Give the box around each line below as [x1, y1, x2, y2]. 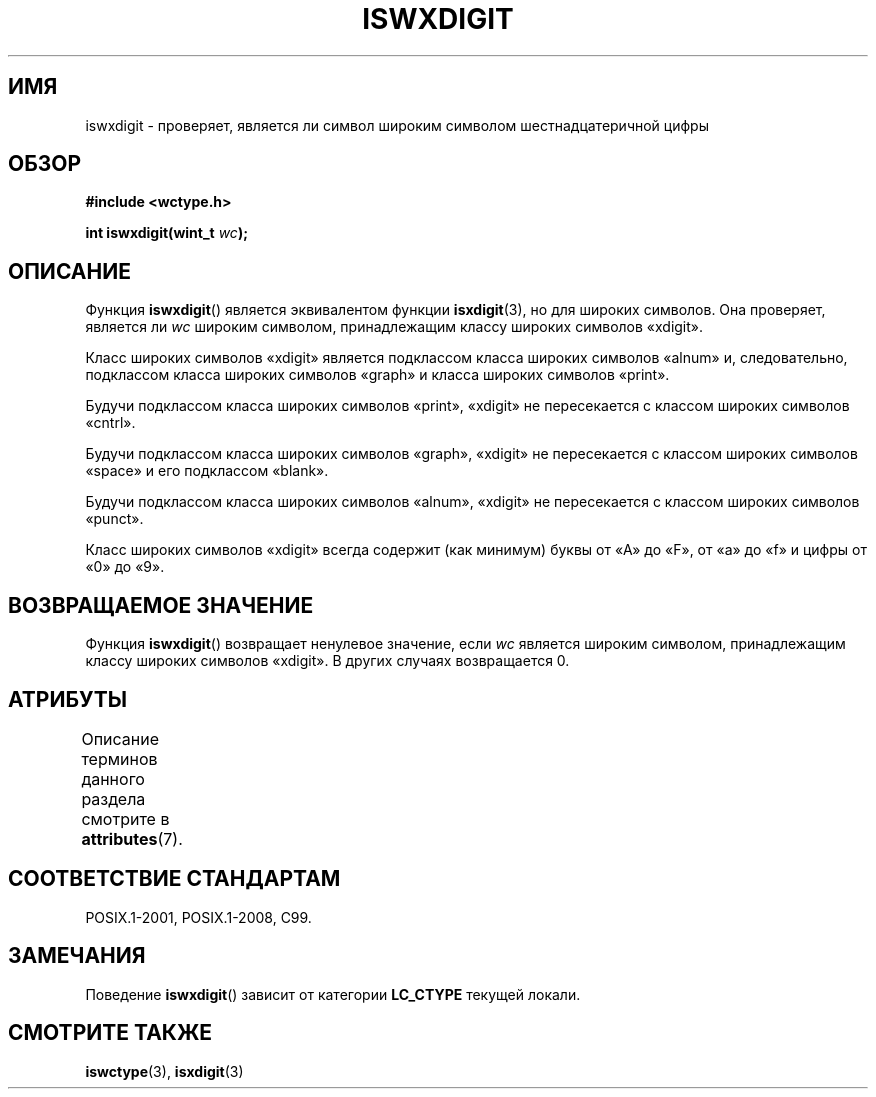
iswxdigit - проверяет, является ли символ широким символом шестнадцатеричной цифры [85, 116, 709, 134]
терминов [81, 748, 158, 769]
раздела [81, 788, 146, 809]
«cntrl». [85, 414, 136, 432]
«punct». [85, 510, 144, 528]
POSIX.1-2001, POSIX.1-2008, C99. [85, 908, 312, 926]
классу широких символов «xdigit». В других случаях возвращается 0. [85, 652, 570, 670]
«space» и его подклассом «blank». [85, 462, 329, 480]
